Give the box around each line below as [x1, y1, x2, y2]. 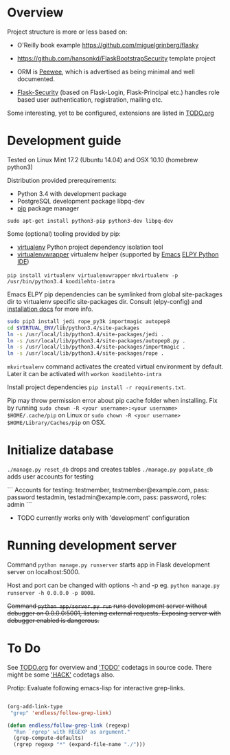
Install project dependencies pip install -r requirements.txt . [7, 383, 187, 391]
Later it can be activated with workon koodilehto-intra [7, 370, 162, 378]
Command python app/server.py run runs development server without [7, 602, 207, 610]
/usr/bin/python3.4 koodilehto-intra [7, 278, 115, 285]
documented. [16, 74, 55, 83]
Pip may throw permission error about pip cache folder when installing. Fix [7, 397, 218, 405]
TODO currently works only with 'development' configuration [16, 514, 190, 522]
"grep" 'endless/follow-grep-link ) [10, 710, 112, 716]
